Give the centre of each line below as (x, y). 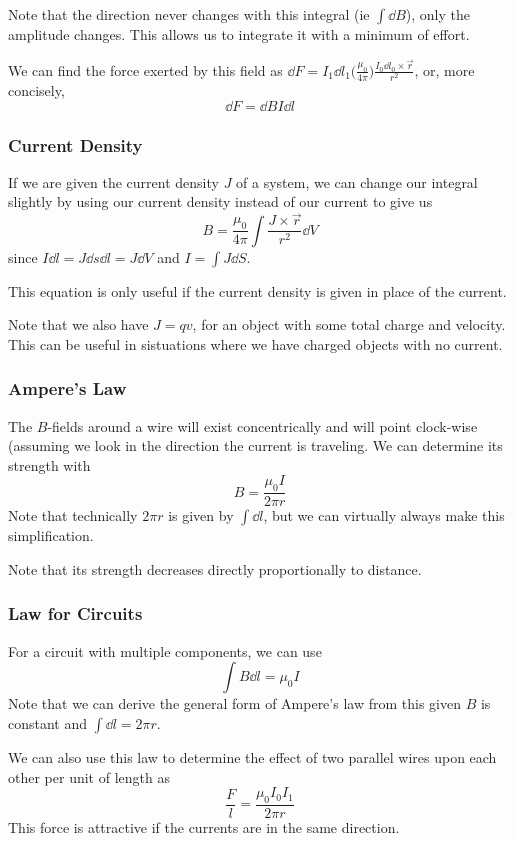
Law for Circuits (75, 613)
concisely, (36, 90)
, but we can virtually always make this (384, 515)
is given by (201, 515)
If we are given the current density (113, 181)
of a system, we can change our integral (357, 181)
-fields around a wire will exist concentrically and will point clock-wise (262, 425)
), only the (437, 14)
